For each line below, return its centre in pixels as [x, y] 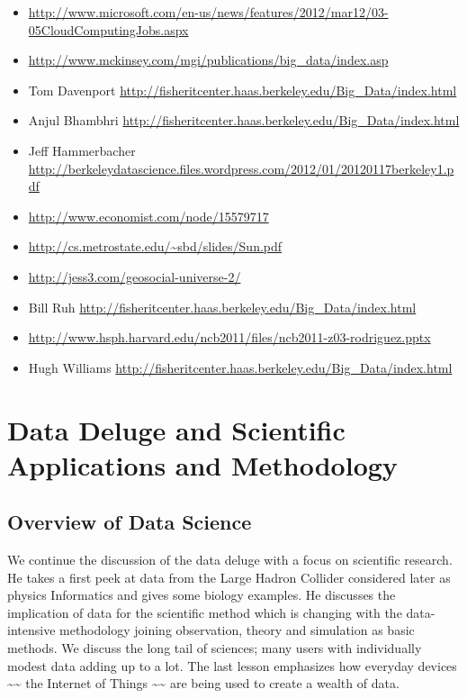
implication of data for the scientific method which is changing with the [205, 612]
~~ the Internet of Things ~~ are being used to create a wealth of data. [203, 683]
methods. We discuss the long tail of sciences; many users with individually [215, 648]
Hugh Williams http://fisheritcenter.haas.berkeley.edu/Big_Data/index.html [240, 367]
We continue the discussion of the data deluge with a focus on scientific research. [230, 560]
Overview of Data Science [130, 522]
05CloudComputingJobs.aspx [108, 29]
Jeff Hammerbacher [82, 150]
